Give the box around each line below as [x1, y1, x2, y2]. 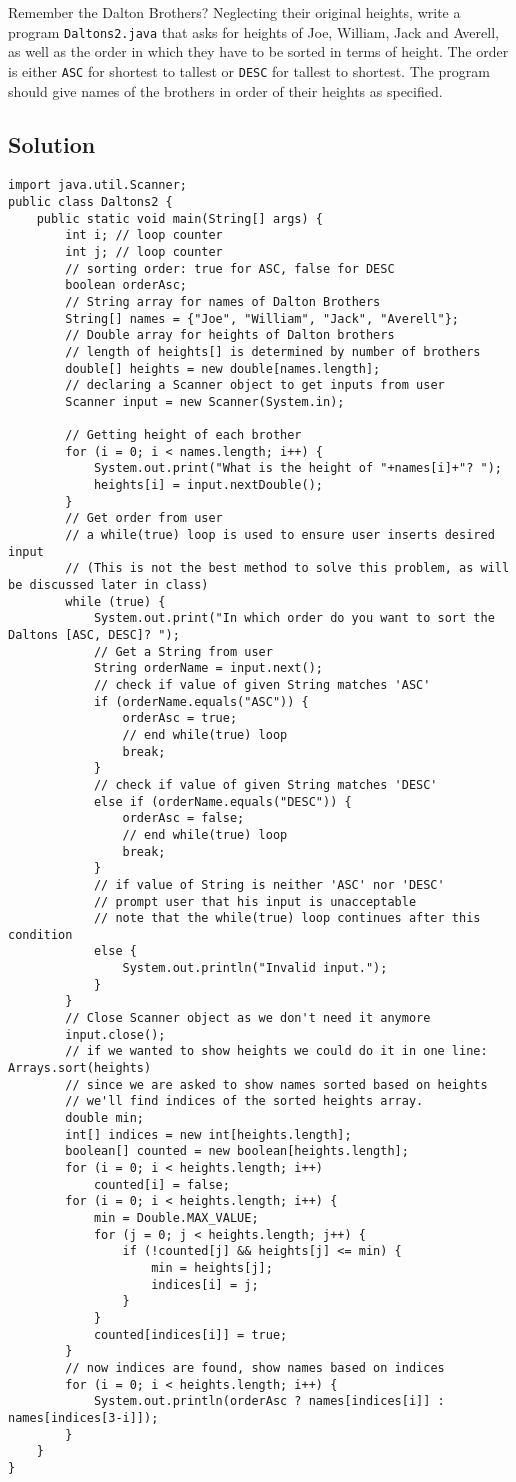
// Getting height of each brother [65, 428, 302, 443]
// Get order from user [65, 511, 223, 526]
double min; [65, 1111, 145, 1126]
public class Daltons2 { [8, 194, 173, 209]
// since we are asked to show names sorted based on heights [65, 1077, 488, 1092]
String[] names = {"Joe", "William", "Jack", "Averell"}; [65, 311, 460, 326]
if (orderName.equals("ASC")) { [93, 694, 309, 709]
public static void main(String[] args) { [36, 211, 323, 226]
